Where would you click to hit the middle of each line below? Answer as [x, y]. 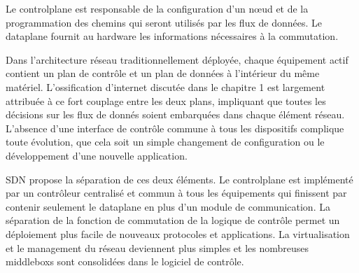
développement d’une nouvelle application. [97, 155]
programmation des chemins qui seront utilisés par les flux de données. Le [164, 22]
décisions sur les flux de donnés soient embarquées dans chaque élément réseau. [175, 114]
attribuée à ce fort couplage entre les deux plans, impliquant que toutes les [166, 100]
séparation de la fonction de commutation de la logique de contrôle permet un [173, 220]
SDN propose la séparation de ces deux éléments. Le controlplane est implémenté [179, 179]
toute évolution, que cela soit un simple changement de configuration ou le [165, 142]
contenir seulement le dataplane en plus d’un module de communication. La [168, 206]
